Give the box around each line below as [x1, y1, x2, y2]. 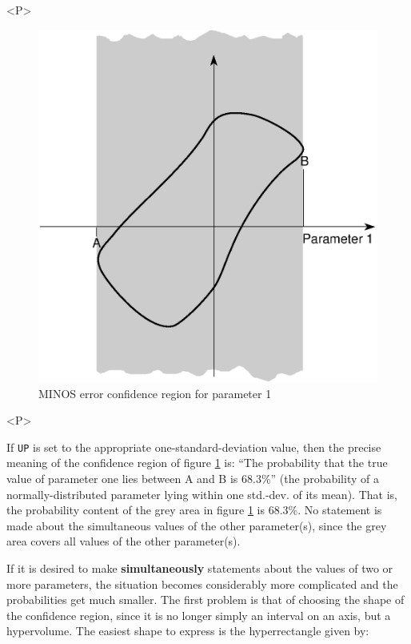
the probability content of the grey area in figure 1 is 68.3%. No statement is [6, 501, 382, 518]
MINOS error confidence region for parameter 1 [38, 384, 272, 401]
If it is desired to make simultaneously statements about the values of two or [6, 559, 393, 576]
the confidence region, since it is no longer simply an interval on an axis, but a [6, 606, 391, 623]
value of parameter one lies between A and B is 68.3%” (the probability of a [6, 469, 379, 486]
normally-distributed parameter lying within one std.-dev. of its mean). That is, [6, 485, 397, 502]
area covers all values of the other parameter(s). [6, 533, 241, 549]
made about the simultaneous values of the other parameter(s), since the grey [6, 517, 387, 533]
